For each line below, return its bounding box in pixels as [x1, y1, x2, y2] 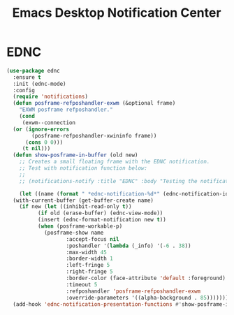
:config [13, 87, 36, 94]
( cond [19, 113, 36, 120]
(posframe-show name [43, 229, 104, 236]
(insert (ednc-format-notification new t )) [37, 217, 167, 224]
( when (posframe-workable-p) [37, 223, 123, 230]
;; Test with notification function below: [19, 165, 148, 172]
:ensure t [13, 73, 41, 81]
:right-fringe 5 [66, 268, 113, 275]
